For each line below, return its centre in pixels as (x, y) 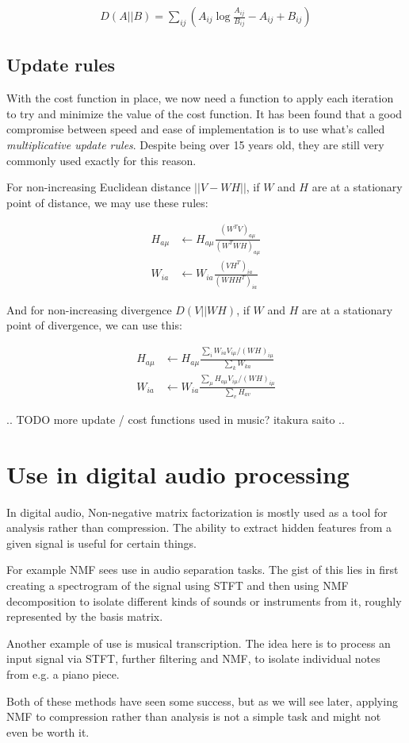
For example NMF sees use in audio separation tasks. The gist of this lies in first (203, 570)
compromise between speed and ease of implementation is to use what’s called (196, 129)
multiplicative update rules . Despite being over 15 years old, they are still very (195, 145)
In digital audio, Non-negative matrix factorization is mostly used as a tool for (197, 512)
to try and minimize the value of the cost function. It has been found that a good (204, 113)
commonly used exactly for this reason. (101, 160)
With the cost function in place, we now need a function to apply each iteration (200, 98)
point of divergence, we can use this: (94, 325)
